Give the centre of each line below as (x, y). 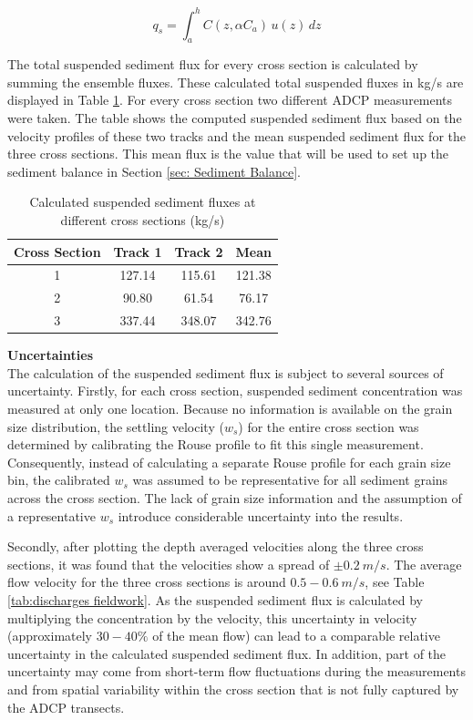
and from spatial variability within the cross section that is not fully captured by (233, 689)
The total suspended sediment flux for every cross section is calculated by (213, 64)
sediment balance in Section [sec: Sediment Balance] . (154, 171)
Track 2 (199, 251)
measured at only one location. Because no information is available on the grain (230, 409)
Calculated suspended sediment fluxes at (143, 202)
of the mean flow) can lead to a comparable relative (296, 636)
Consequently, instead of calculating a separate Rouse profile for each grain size (229, 462)
